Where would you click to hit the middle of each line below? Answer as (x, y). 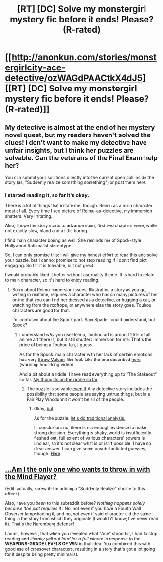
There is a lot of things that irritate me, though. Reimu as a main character (79, 206)
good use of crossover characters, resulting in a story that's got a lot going (80, 549)
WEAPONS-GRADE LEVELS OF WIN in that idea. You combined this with (78, 544)
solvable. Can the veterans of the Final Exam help (81, 158)
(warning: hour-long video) (46, 365)
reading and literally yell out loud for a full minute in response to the (73, 539)
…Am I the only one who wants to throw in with (78, 469)
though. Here (47, 454)
